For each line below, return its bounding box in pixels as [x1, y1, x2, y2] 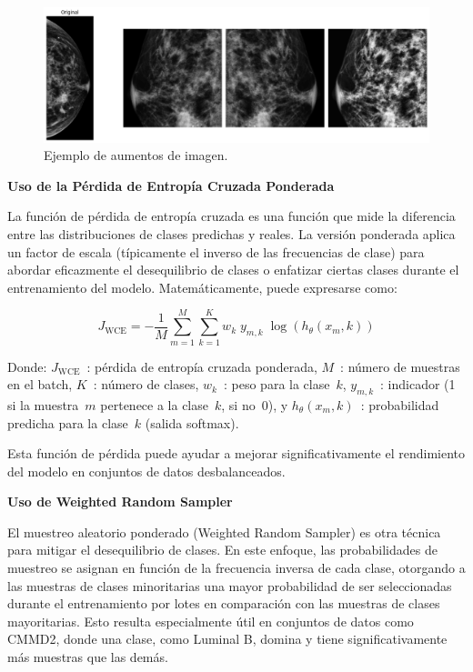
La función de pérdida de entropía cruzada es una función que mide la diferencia [7, 206, 456, 226]
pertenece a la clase [100, 395, 208, 414]
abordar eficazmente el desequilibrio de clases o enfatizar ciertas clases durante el [7, 260, 459, 279]
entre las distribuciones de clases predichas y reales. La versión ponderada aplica [7, 225, 456, 244]
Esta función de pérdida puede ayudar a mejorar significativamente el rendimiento [7, 444, 466, 463]
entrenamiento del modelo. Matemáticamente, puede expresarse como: [7, 277, 398, 296]
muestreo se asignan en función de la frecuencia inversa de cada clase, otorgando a [7, 558, 466, 577]
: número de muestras [340, 356, 460, 376]
